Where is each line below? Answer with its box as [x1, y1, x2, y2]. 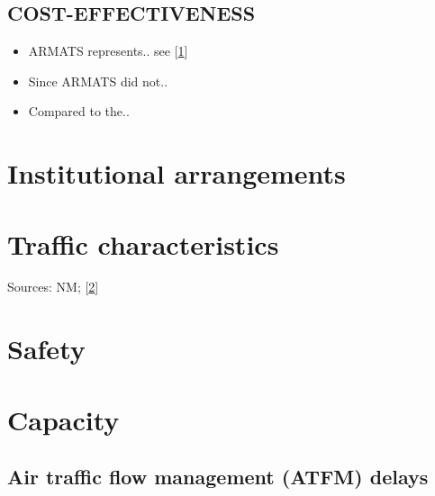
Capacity [7, 401, 120, 437]
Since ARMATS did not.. [28, 71, 168, 90]
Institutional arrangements [7, 155, 346, 192]
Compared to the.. [28, 102, 130, 121]
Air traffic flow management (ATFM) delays [7, 463, 429, 491]
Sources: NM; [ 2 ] [7, 277, 99, 296]
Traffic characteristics [7, 225, 279, 262]
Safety [7, 330, 86, 367]
